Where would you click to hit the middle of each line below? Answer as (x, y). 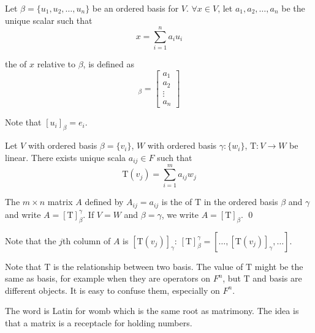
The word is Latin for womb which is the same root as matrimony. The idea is (152, 311)
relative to (56, 64)
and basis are (277, 278)
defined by (104, 202)
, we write (180, 214)
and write (23, 214)
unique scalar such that (49, 20)
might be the (279, 266)
